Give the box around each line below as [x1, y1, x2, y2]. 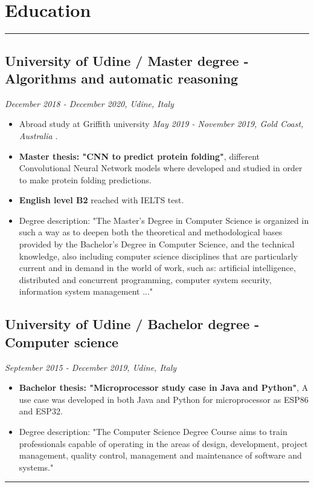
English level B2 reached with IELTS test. [19, 194, 184, 206]
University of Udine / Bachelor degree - [5, 315, 260, 333]
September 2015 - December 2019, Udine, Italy [5, 361, 177, 373]
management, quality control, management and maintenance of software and [19, 449, 302, 462]
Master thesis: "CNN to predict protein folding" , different [19, 149, 260, 162]
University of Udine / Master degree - [5, 51, 249, 70]
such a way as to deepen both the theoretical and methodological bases [19, 226, 283, 238]
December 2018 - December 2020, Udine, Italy [5, 97, 174, 109]
